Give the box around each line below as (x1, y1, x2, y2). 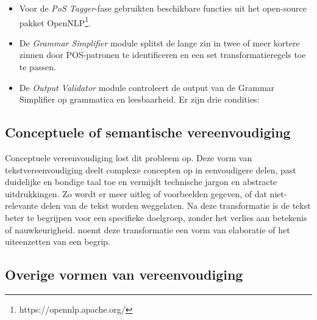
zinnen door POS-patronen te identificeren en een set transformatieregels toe (19, 48, 306, 61)
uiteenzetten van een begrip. (5, 235, 110, 248)
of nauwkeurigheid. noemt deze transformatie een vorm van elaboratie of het (5, 223, 290, 236)
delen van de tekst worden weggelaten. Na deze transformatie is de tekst (41, 199, 311, 212)
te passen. (19, 60, 56, 73)
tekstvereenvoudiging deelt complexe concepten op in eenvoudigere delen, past (5, 163, 296, 176)
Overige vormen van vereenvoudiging (5, 265, 243, 284)
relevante (5, 199, 38, 212)
